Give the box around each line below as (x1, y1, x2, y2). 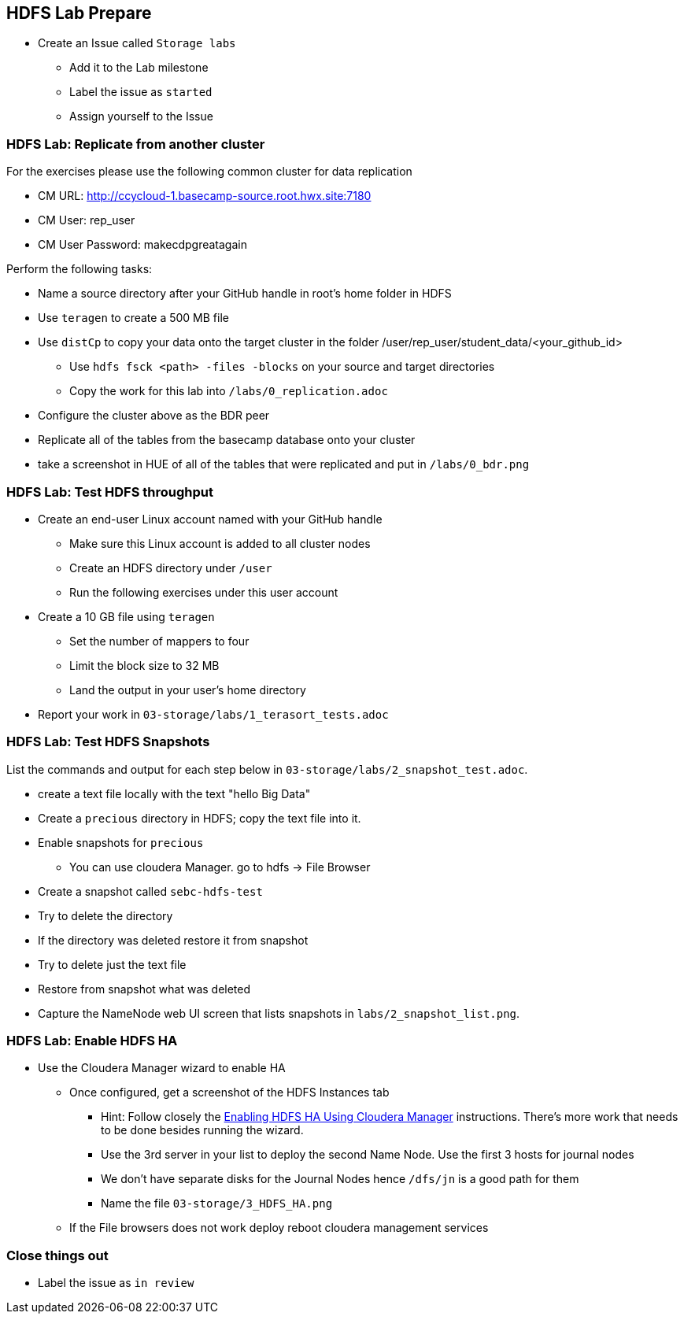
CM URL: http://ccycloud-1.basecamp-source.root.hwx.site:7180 (38, 189, 372, 203)
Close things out (6, 1247, 109, 1263)
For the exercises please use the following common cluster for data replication (6, 165, 412, 179)
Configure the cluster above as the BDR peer (38, 409, 270, 423)
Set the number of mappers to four (69, 634, 250, 648)
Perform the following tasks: (6, 262, 153, 276)
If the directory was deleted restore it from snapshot (38, 933, 309, 947)
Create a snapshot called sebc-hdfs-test (38, 884, 263, 898)
